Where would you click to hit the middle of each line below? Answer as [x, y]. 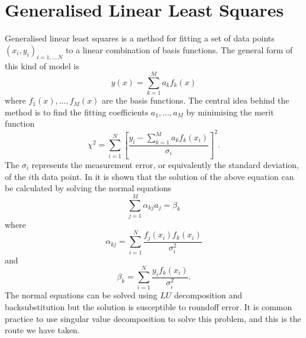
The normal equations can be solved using [81, 295]
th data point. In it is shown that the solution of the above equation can [162, 176]
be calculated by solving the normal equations [88, 188]
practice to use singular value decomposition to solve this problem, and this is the [153, 318]
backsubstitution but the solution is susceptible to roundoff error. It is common [149, 306]
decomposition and [208, 295]
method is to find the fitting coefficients [77, 112]
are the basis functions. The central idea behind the [196, 100]
